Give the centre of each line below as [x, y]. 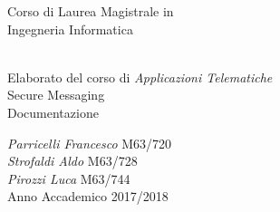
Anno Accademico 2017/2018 [88, 196]
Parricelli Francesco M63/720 [90, 143]
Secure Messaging [56, 95]
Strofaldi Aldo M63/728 [72, 161]
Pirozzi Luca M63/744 [69, 178]
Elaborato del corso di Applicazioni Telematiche [140, 77]
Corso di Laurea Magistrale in [91, 11]
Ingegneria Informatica [70, 29]
